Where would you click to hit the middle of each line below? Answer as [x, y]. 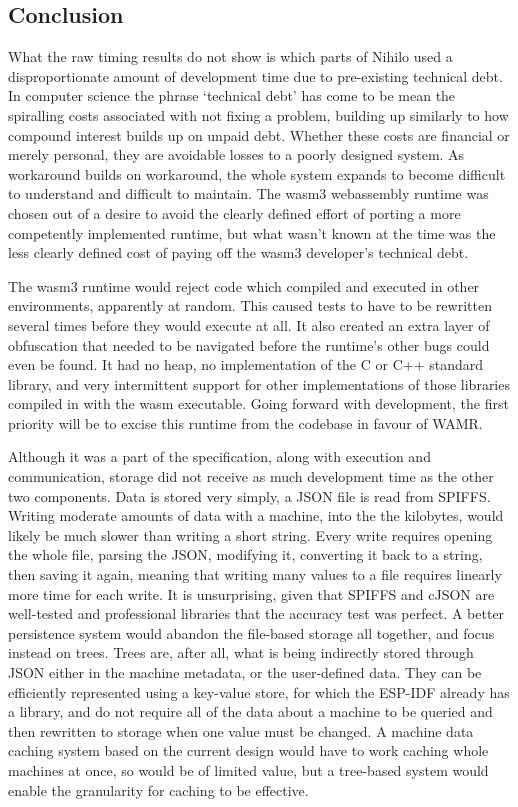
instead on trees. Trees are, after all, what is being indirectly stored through [241, 652]
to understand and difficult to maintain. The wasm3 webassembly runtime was [248, 193]
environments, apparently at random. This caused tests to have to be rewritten [250, 305]
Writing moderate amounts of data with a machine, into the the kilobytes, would [256, 515]
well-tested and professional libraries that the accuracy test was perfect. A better [256, 613]
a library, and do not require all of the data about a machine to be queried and [250, 711]
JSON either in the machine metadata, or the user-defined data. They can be [245, 672]
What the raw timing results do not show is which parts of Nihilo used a [230, 56]
